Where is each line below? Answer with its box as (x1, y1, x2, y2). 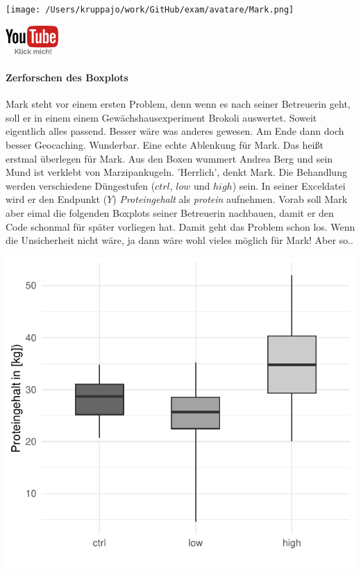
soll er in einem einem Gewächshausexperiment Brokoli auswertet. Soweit (6, 110, 317, 124)
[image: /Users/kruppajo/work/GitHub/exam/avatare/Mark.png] (6, 5, 294, 15)
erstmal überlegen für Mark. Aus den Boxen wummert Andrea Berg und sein (6, 151, 333, 165)
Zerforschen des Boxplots (6, 70, 128, 85)
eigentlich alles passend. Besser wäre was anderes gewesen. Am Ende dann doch (6, 124, 344, 138)
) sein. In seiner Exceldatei (232, 178, 346, 192)
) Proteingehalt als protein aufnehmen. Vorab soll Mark (112, 192, 348, 206)
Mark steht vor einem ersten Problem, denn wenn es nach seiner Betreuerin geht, (6, 97, 351, 111)
